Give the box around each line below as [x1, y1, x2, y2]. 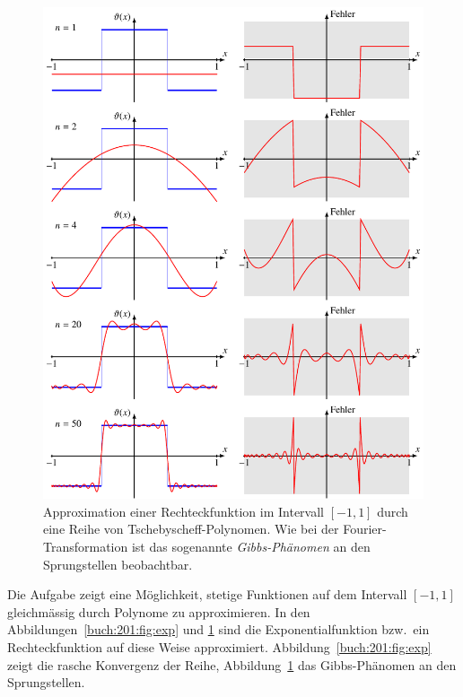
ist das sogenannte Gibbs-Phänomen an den [131, 536, 371, 555]
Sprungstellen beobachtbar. [43, 554, 193, 573]
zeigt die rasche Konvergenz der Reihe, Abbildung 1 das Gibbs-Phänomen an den [7, 655, 457, 674]
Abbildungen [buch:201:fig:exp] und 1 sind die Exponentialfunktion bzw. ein [7, 620, 430, 639]
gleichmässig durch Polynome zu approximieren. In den [7, 602, 310, 621]
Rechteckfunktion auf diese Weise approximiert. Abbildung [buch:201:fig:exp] [7, 637, 432, 656]
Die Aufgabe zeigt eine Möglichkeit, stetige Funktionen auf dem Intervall [7, 585, 407, 604]
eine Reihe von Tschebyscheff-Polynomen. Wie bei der [43, 519, 339, 538]
